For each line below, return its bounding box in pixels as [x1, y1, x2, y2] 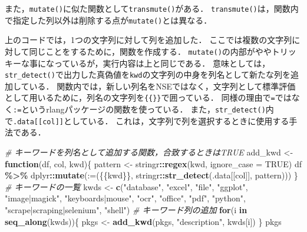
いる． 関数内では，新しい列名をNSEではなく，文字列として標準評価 [29, 79, 296, 92]
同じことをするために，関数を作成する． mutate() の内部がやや [29, 45, 272, 57]
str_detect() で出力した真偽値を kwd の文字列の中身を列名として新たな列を [5, 68, 291, 81]
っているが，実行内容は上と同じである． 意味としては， [54, 57, 270, 69]
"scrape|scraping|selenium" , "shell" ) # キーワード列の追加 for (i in [5, 203, 247, 216]
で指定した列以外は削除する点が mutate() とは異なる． [5, 14, 212, 26]
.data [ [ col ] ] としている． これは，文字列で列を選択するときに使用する [13, 114, 289, 127]
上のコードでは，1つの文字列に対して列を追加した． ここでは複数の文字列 [5, 34, 292, 46]
